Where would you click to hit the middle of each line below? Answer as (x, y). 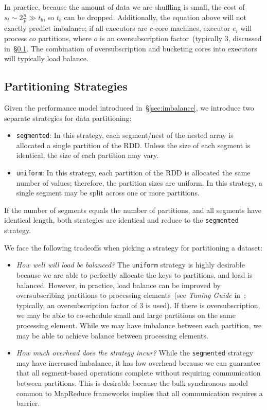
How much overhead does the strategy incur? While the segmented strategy (135, 353)
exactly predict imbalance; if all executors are (76, 28)
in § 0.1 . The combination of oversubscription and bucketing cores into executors (131, 48)
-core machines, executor (191, 28)
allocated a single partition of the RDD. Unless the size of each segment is (133, 145)
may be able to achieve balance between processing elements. (112, 335)
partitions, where (65, 38)
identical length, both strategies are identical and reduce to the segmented (121, 220)
